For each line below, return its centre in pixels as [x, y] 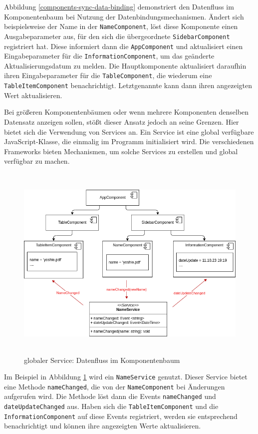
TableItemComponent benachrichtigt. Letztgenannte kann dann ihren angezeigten [128, 85]
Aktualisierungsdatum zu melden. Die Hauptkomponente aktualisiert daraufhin [125, 65]
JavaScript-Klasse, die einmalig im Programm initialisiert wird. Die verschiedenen [129, 141]
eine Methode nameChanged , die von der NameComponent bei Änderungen [115, 386]
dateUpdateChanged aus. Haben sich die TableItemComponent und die [111, 406]
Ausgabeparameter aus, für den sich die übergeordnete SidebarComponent [117, 36]
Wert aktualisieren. [33, 95]
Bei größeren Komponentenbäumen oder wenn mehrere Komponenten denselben [127, 112]
